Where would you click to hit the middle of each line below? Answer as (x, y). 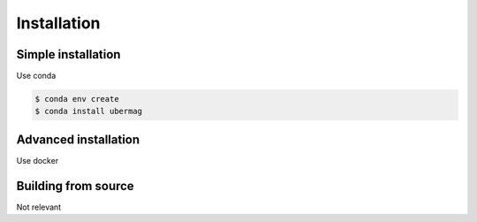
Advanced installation (78, 139)
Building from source (75, 186)
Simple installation (68, 54)
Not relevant (39, 207)
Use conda (36, 76)
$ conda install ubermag (89, 111)
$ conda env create (77, 99)
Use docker (38, 160)
